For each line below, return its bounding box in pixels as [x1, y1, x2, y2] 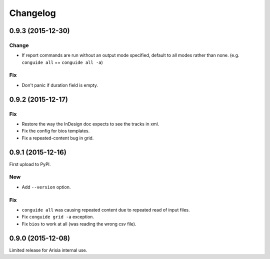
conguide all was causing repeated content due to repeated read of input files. [21, 206, 190, 212]
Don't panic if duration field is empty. [21, 82, 98, 88]
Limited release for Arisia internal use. [9, 247, 87, 253]
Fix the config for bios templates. [21, 128, 90, 134]
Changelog [9, 7, 56, 18]
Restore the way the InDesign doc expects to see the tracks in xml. [21, 121, 159, 127]
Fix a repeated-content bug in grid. [21, 135, 94, 141]
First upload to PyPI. [9, 161, 51, 167]
